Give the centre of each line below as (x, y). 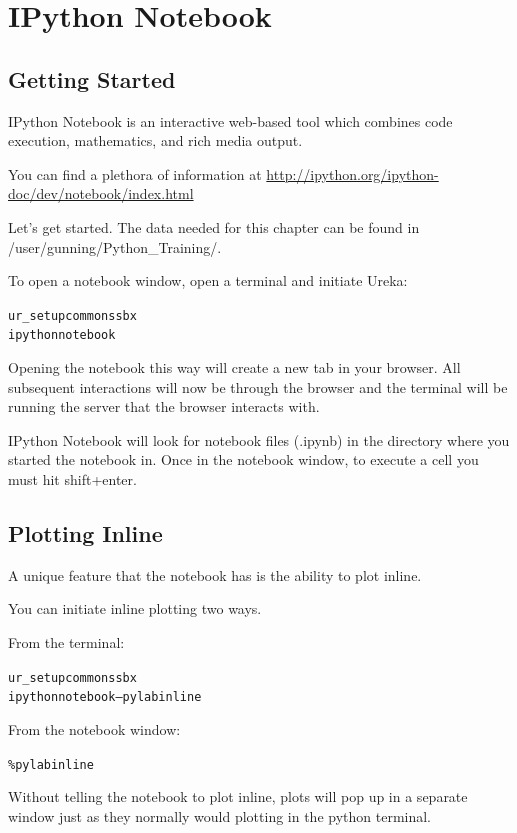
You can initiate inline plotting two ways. (135, 608)
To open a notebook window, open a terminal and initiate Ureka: (208, 280)
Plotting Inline (85, 533)
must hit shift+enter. (72, 479)
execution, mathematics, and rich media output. (155, 140)
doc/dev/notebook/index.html (101, 193)
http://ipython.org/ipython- (352, 173)
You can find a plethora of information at (135, 173)
